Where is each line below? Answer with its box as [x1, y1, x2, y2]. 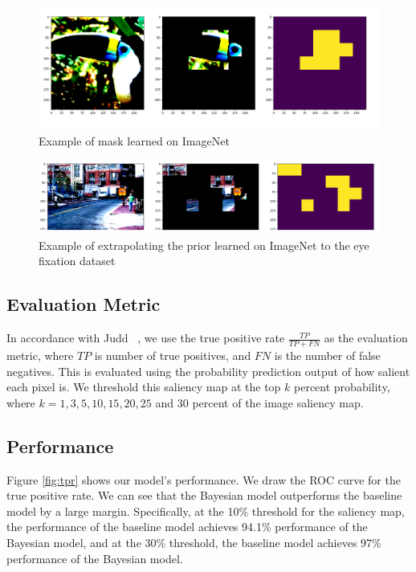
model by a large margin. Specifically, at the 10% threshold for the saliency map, [6, 502, 405, 519]
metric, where [6, 347, 74, 364]
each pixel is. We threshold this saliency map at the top [6, 378, 281, 395]
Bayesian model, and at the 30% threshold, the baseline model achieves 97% [6, 534, 381, 551]
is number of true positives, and [94, 347, 251, 364]
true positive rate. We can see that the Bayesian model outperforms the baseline [6, 487, 402, 504]
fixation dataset [39, 252, 116, 269]
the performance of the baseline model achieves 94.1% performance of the [6, 518, 368, 535]
